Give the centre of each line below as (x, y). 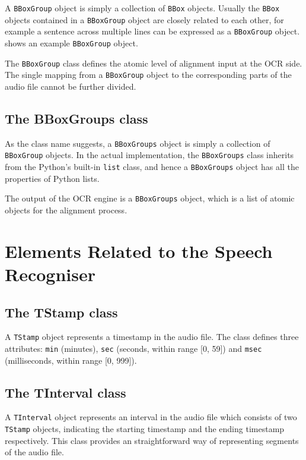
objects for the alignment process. (66, 209)
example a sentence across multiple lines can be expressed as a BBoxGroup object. (152, 31)
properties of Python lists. (52, 178)
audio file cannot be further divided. (71, 86)
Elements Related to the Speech (139, 251)
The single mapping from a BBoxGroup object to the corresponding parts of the (148, 75)
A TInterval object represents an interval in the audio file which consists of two (151, 417)
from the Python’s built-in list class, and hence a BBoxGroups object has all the (152, 167)
